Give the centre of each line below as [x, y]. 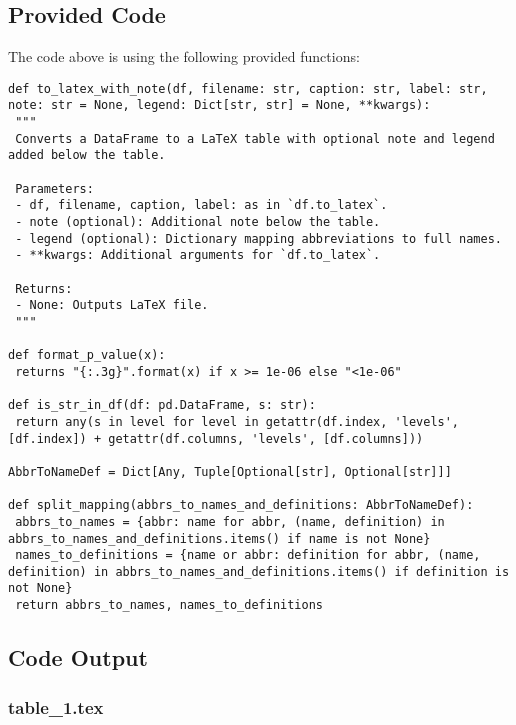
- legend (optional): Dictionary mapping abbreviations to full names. [258, 238]
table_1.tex [56, 706]
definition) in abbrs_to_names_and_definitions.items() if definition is [259, 571]
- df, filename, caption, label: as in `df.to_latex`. [201, 205]
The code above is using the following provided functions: [184, 56]
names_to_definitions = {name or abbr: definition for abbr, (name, [248, 555]
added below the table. [87, 155]
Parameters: [54, 188]
